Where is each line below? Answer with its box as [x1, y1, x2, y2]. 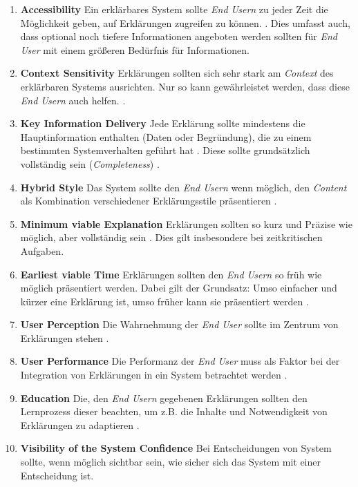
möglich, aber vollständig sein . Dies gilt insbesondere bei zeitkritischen [20, 230, 323, 245]
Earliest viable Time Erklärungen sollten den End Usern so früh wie [20, 267, 322, 281]
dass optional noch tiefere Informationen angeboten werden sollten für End [20, 29, 337, 44]
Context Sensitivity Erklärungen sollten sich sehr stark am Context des [20, 66, 334, 80]
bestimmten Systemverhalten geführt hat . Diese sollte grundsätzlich [20, 143, 310, 157]
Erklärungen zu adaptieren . [20, 417, 140, 432]
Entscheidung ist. [20, 468, 94, 482]
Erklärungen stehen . [20, 330, 109, 345]
